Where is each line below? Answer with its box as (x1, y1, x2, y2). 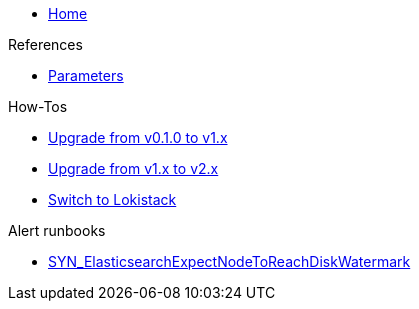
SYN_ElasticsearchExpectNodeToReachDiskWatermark (48, 253, 411, 270)
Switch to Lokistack (48, 191, 177, 208)
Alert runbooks (8, 222, 106, 239)
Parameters (48, 67, 124, 84)
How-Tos (8, 98, 68, 115)
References (8, 36, 83, 53)
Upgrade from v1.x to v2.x (48, 160, 219, 177)
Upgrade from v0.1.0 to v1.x (48, 129, 228, 146)
